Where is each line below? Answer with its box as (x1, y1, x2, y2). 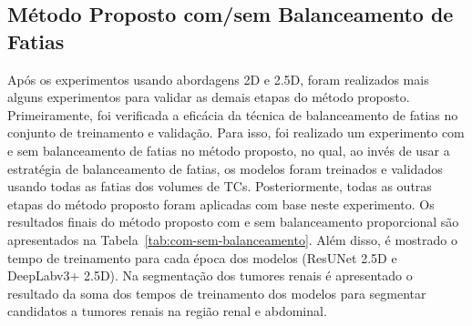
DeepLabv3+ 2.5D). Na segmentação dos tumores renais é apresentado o (7, 266, 413, 285)
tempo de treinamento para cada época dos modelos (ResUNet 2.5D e (7, 248, 397, 267)
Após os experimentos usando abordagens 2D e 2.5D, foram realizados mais (7, 69, 429, 88)
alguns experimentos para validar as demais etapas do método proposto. (7, 87, 410, 107)
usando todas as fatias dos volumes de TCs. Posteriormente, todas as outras (7, 177, 432, 196)
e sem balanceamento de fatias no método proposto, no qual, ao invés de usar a (7, 140, 450, 159)
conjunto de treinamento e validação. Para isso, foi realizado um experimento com (7, 123, 465, 142)
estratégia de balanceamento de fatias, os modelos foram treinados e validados (7, 158, 443, 178)
